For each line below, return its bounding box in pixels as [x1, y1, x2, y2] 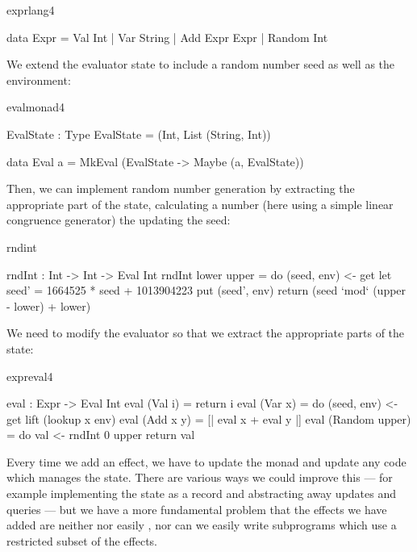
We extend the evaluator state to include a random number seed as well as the [6, 56, 395, 73]
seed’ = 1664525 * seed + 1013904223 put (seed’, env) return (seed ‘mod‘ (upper [6, 282, 407, 299]
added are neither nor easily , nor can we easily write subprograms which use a [6, 516, 397, 533]
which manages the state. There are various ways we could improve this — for [6, 469, 393, 486]
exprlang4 [6, 2, 55, 18]
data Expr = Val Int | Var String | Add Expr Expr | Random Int [6, 28, 328, 45]
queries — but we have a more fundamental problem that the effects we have [6, 500, 387, 517]
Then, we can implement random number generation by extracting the [6, 180, 355, 197]
